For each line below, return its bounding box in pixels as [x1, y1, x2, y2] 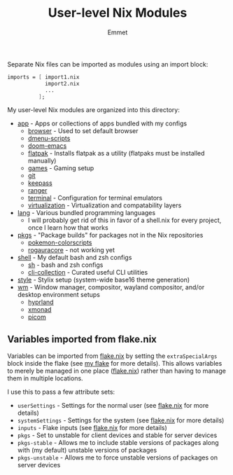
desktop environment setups [17, 291, 100, 299]
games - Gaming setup [27, 164, 94, 172]
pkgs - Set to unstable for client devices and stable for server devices [17, 431, 218, 439]
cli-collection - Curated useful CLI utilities [27, 268, 148, 277]
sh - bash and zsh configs [27, 261, 104, 269]
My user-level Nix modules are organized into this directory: [7, 106, 180, 114]
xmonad [27, 305, 52, 314]
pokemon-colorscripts [27, 238, 92, 247]
